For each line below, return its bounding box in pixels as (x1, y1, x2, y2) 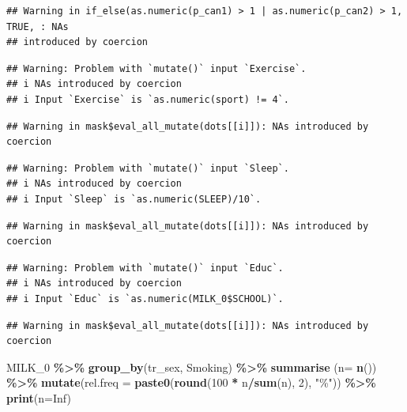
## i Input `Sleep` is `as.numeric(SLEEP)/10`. (6, 193, 262, 205)
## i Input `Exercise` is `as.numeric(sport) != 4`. (6, 93, 289, 105)
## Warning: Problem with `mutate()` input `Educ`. (6, 262, 284, 274)
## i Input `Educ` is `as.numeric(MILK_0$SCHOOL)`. (6, 293, 284, 304)
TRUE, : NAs (6, 21, 69, 32)
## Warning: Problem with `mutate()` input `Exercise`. (6, 62, 307, 74)
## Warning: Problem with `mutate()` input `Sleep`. (6, 162, 289, 174)
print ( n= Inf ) (6, 389, 71, 406)
